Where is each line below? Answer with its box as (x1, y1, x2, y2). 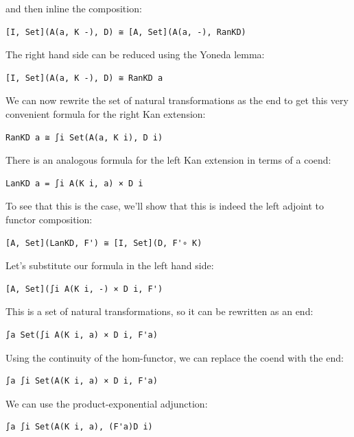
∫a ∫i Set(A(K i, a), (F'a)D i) (5, 422, 153, 432)
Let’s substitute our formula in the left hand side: (5, 258, 214, 273)
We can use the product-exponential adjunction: (5, 396, 208, 410)
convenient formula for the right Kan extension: (5, 106, 206, 121)
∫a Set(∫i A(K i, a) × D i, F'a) (5, 329, 158, 340)
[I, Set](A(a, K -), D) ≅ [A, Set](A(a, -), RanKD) (5, 27, 246, 37)
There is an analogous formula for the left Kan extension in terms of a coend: (5, 153, 331, 167)
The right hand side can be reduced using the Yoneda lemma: (5, 47, 265, 62)
